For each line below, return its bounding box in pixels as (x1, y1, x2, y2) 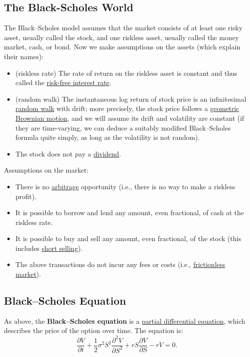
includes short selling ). (15, 243, 83, 253)
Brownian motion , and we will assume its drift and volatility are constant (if (15, 112, 244, 123)
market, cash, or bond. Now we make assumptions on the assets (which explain (4, 42, 241, 52)
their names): (4, 51, 44, 61)
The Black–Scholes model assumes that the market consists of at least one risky (4, 22, 243, 33)
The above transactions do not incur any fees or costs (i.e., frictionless (15, 259, 226, 269)
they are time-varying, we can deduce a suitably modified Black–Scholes (15, 122, 231, 133)
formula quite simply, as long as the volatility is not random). (15, 132, 200, 142)
